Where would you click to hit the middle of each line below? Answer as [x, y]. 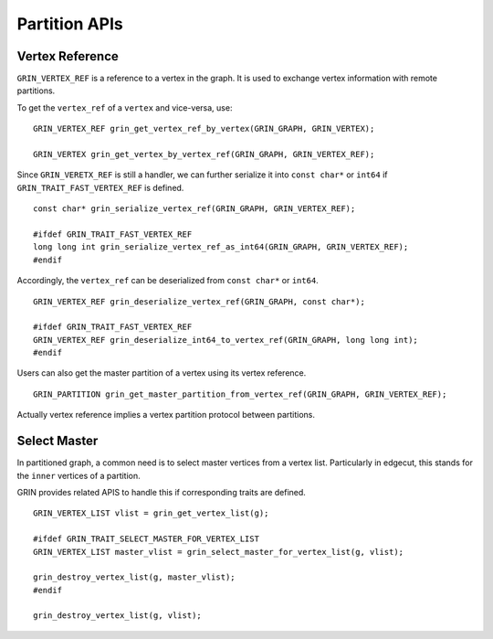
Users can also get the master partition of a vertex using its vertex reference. [162, 373]
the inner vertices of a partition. [79, 475]
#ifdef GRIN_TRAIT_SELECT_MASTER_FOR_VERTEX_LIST [147, 539]
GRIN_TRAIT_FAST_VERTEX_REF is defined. [100, 187]
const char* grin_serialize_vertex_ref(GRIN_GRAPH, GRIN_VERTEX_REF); [194, 209]
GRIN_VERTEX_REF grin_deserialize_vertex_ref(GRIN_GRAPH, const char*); [199, 301]
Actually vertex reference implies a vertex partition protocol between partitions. [166, 415]
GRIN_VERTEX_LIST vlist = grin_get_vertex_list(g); [151, 513]
